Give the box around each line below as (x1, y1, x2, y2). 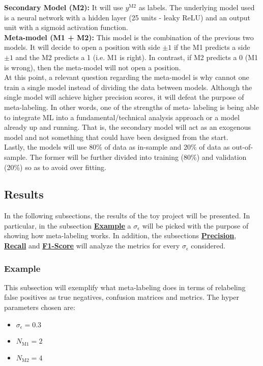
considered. (191, 240, 226, 251)
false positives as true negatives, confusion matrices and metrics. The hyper (4, 292, 239, 302)
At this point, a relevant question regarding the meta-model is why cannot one (4, 72, 249, 82)
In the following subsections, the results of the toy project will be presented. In (4, 210, 250, 221)
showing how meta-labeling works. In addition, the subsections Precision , (4, 230, 237, 241)
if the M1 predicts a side (173, 42, 250, 52)
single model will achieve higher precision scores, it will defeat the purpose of (4, 92, 244, 102)
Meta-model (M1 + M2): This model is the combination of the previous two (4, 32, 254, 42)
